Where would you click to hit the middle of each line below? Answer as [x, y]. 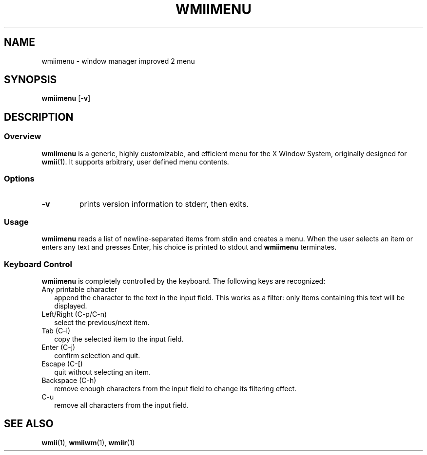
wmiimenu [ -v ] [66, 98]
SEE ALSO [29, 424]
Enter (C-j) [58, 347]
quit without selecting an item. [103, 372]
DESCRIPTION [39, 117]
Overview [23, 136]
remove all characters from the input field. [122, 405]
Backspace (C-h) [69, 380]
